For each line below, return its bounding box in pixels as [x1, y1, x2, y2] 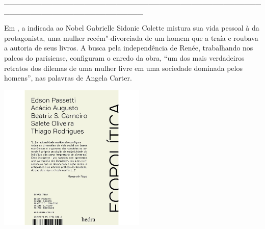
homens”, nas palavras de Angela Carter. [4, 72, 132, 83]
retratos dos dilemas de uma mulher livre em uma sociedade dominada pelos [4, 62, 243, 73]
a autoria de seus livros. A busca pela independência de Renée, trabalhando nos [4, 42, 253, 53]
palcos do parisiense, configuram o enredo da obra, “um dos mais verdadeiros [4, 52, 245, 63]
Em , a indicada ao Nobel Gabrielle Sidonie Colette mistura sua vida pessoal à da [4, 22, 259, 33]
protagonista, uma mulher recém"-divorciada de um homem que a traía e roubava [4, 32, 258, 43]
